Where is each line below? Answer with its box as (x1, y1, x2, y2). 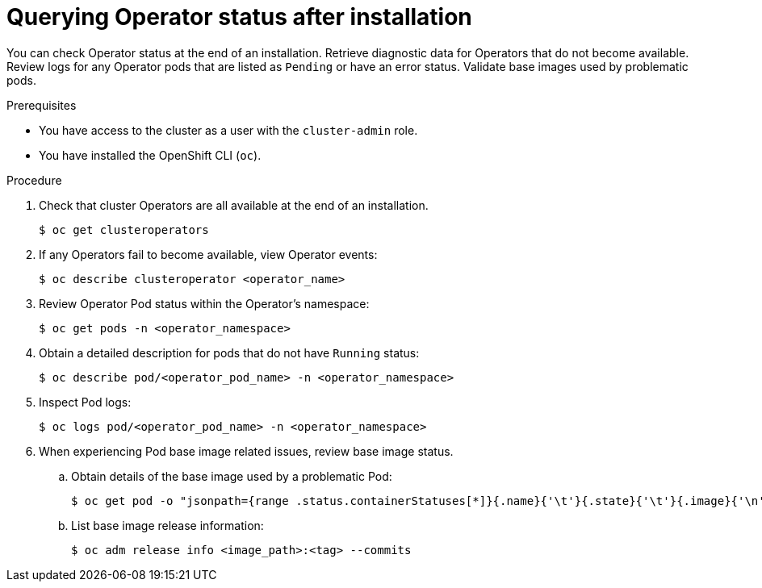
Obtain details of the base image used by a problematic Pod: (71, 469, 392, 483)
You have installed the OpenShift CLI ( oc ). (39, 148, 262, 162)
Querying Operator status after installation (6, 3, 472, 31)
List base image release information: (71, 518, 264, 532)
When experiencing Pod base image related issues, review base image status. (39, 444, 454, 458)
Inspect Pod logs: (39, 394, 132, 409)
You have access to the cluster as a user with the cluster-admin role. (39, 123, 418, 137)
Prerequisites (6, 98, 77, 112)
